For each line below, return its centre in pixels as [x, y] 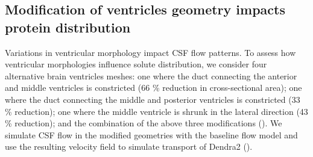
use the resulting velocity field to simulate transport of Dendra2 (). [129, 146]
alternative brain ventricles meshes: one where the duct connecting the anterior [151, 75]
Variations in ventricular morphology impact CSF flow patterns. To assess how [150, 52]
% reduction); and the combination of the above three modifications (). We [144, 123]
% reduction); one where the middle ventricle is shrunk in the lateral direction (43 [156, 111]
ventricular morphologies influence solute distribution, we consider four [136, 64]
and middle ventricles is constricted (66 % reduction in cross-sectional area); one [153, 88]
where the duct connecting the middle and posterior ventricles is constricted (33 [153, 99]
